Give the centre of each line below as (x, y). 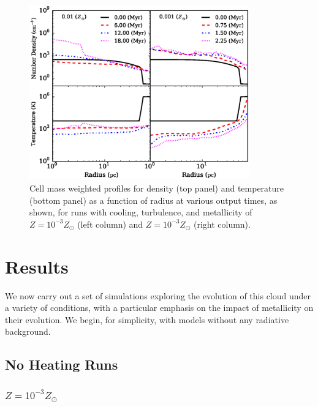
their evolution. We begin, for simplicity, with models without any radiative (147, 319)
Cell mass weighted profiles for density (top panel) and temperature (157, 188)
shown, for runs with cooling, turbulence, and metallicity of (141, 212)
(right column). (222, 224)
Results (37, 266)
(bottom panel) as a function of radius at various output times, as (153, 200)
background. (28, 331)
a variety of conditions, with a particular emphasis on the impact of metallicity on (159, 308)
